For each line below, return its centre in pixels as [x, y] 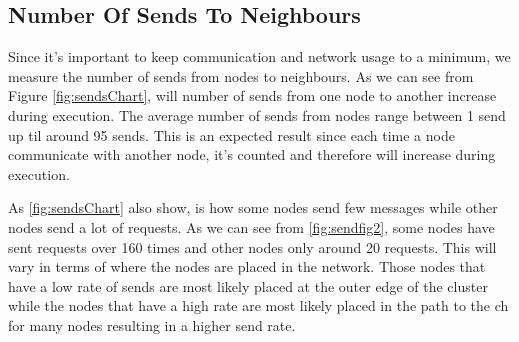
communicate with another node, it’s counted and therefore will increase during [252, 154]
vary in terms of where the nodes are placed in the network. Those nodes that [247, 266]
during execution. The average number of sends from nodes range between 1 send [257, 114]
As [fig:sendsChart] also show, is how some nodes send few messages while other [253, 207]
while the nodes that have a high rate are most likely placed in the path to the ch [258, 305]
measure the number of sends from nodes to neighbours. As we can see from [241, 75]
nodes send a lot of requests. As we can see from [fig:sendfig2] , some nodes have [251, 226]
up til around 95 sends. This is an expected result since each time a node [231, 134]
